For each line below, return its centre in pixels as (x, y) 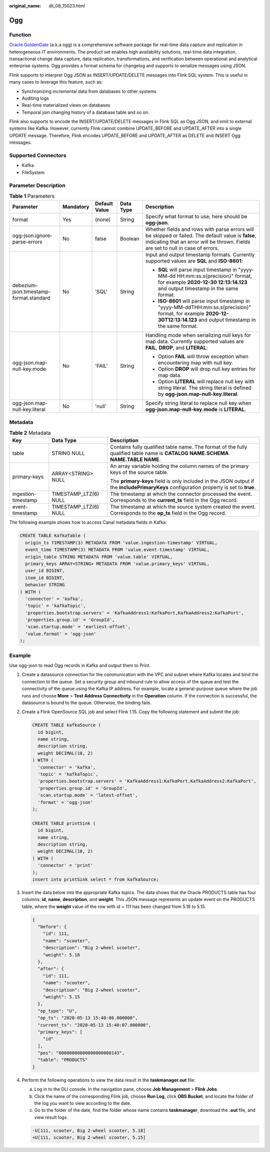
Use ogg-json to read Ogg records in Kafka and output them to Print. (80, 665)
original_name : (25, 6)
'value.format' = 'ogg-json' (61, 634)
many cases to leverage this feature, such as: (56, 82)
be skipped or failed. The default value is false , (201, 236)
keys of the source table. (139, 473)
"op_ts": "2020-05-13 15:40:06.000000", (88, 1018)
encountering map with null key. (195, 363)
